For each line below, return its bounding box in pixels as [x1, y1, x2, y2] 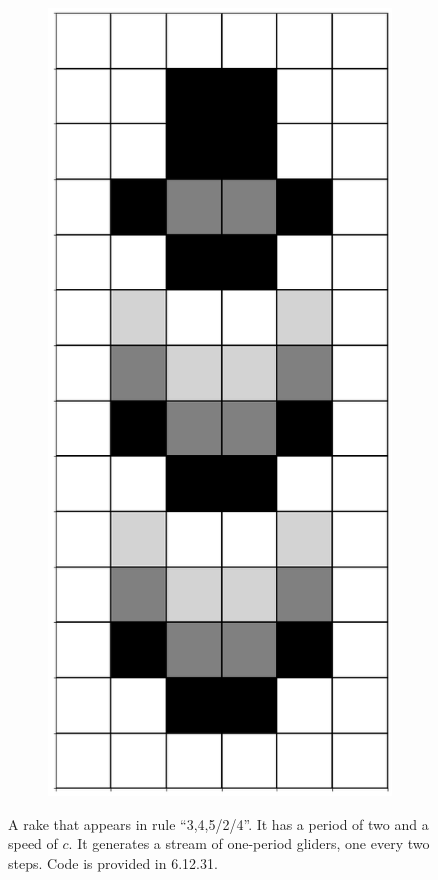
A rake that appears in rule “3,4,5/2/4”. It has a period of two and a [8, 813, 429, 834]
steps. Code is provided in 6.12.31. [8, 852, 218, 873]
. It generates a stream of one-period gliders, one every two [68, 833, 430, 854]
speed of [8, 833, 58, 854]
